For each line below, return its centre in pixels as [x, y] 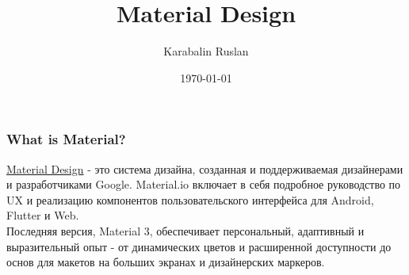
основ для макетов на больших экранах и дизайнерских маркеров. [166, 262]
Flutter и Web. [43, 215]
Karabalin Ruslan [206, 51]
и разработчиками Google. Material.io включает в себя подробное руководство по [204, 184]
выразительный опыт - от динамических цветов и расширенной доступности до [199, 246]
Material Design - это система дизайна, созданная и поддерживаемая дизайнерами [205, 168]
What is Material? [66, 139]
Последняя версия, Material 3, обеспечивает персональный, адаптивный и [185, 230]
